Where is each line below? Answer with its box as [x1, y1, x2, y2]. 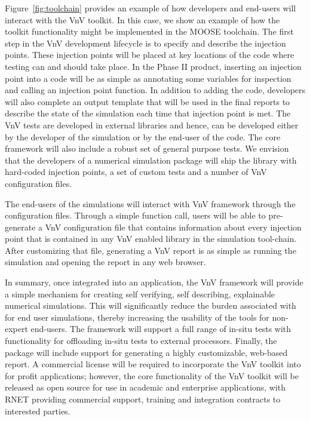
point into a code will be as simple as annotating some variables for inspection [5, 72, 291, 84]
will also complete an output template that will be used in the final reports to [5, 95, 290, 107]
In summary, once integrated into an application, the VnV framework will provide [5, 276, 303, 288]
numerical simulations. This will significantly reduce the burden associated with [5, 299, 296, 312]
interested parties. [5, 404, 70, 417]
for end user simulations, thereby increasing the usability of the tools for [5, 311, 269, 323]
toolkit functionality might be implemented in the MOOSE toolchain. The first [5, 25, 294, 38]
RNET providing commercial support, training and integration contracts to [5, 393, 281, 405]
